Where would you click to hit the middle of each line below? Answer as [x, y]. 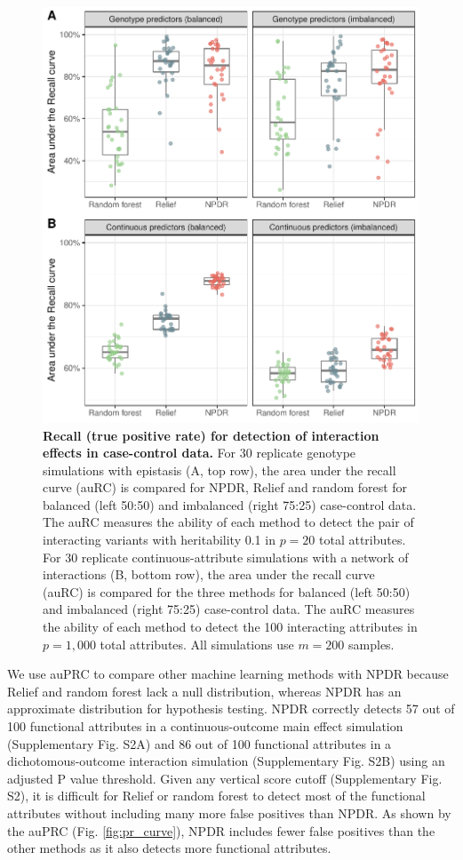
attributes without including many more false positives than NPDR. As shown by [229, 812]
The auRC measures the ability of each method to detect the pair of [228, 522]
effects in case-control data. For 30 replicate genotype [200, 453]
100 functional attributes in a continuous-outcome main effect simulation [205, 726]
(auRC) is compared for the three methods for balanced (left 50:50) [227, 591]
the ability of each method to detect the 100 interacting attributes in [230, 627]
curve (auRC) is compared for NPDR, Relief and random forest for [225, 487]
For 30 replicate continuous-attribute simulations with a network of [226, 557]
